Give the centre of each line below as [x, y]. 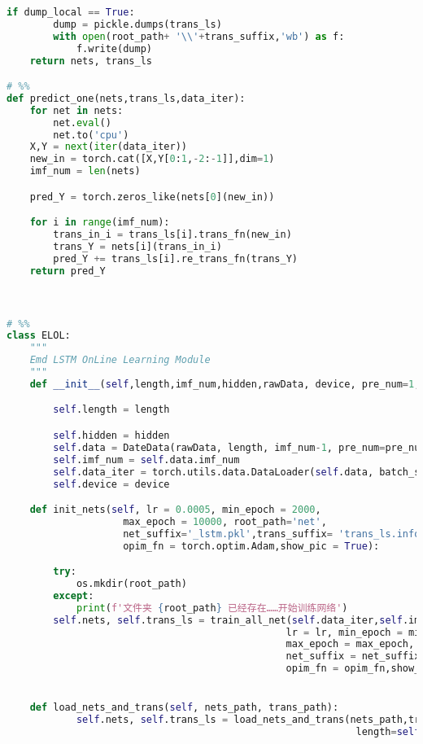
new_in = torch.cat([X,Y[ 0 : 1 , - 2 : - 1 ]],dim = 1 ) [152, 159]
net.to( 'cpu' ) [91, 135]
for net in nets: [76, 110]
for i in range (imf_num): [100, 223]
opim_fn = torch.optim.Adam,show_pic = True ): [251, 546]
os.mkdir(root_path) [131, 584]
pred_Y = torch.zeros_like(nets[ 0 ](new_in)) [152, 197]
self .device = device [111, 484]
